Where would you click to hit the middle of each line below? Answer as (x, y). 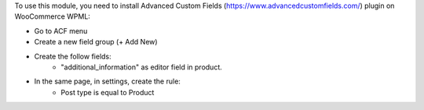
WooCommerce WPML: (52, 16)
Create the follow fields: (73, 56)
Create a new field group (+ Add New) (96, 42)
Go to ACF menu (61, 30)
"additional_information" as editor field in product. (142, 67)
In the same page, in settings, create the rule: (107, 81)
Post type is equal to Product (108, 92)
